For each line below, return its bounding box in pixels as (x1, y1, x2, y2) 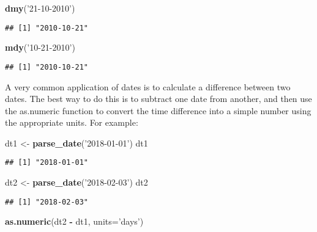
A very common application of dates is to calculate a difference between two (5, 80, 291, 93)
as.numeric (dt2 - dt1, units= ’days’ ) (5, 215, 144, 228)
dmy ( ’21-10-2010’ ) (5, 2, 75, 14)
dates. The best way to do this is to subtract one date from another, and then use (5, 92, 312, 105)
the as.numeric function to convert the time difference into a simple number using (5, 104, 311, 117)
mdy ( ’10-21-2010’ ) (5, 41, 75, 54)
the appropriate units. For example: (5, 116, 138, 129)
